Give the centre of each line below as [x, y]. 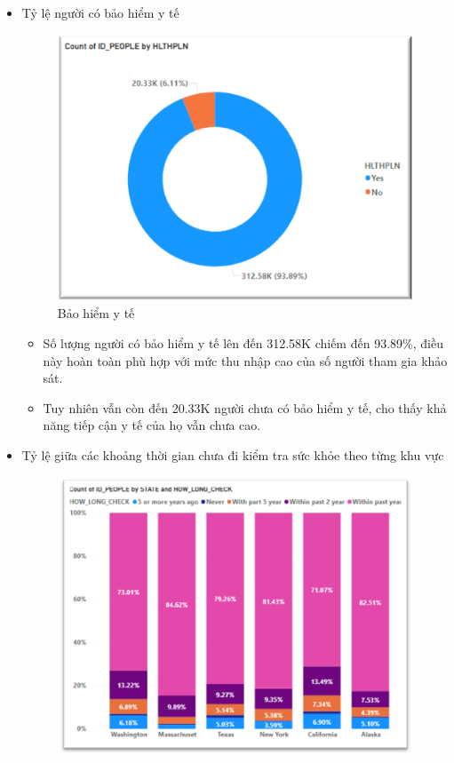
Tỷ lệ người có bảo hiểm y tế [100, 12]
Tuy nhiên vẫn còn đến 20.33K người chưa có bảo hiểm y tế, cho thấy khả [245, 407]
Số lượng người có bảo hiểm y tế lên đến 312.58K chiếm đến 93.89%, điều [243, 342]
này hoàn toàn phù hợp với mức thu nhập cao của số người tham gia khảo [245, 360]
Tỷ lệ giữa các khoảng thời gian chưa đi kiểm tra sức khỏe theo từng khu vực [233, 454]
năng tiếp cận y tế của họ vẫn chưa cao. [152, 425]
